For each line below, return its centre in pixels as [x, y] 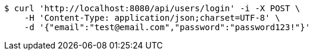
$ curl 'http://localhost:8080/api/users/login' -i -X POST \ [152, 8]
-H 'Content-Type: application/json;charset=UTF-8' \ [152, 18]
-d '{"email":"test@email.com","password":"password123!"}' [167, 27]
